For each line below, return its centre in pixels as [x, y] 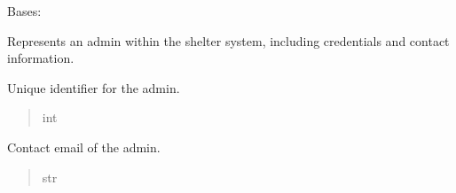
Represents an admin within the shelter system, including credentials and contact [228, 40]
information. [41, 58]
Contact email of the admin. [84, 147]
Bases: [24, 11]
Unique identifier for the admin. [94, 87]
